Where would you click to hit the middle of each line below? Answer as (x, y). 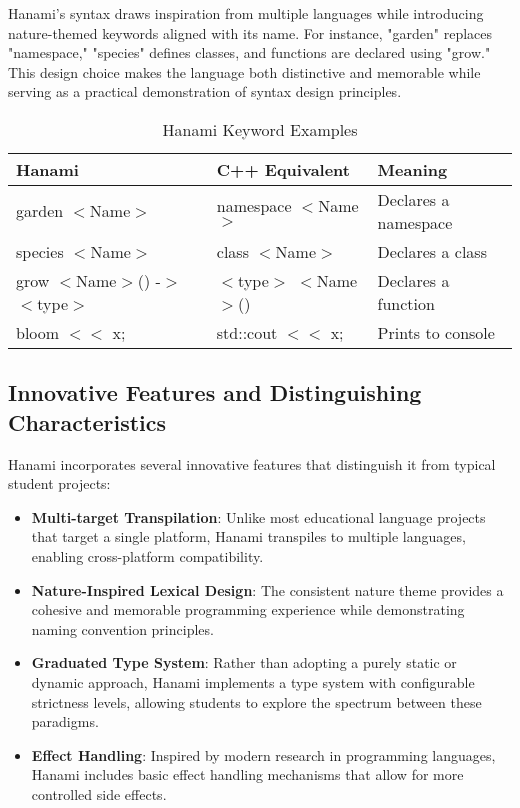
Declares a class (432, 251)
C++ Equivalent (283, 169)
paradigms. (65, 721)
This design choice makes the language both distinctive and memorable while (244, 71)
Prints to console (436, 332)
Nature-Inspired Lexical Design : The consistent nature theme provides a (267, 589)
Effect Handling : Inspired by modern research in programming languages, (263, 754)
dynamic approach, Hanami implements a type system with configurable (253, 681)
